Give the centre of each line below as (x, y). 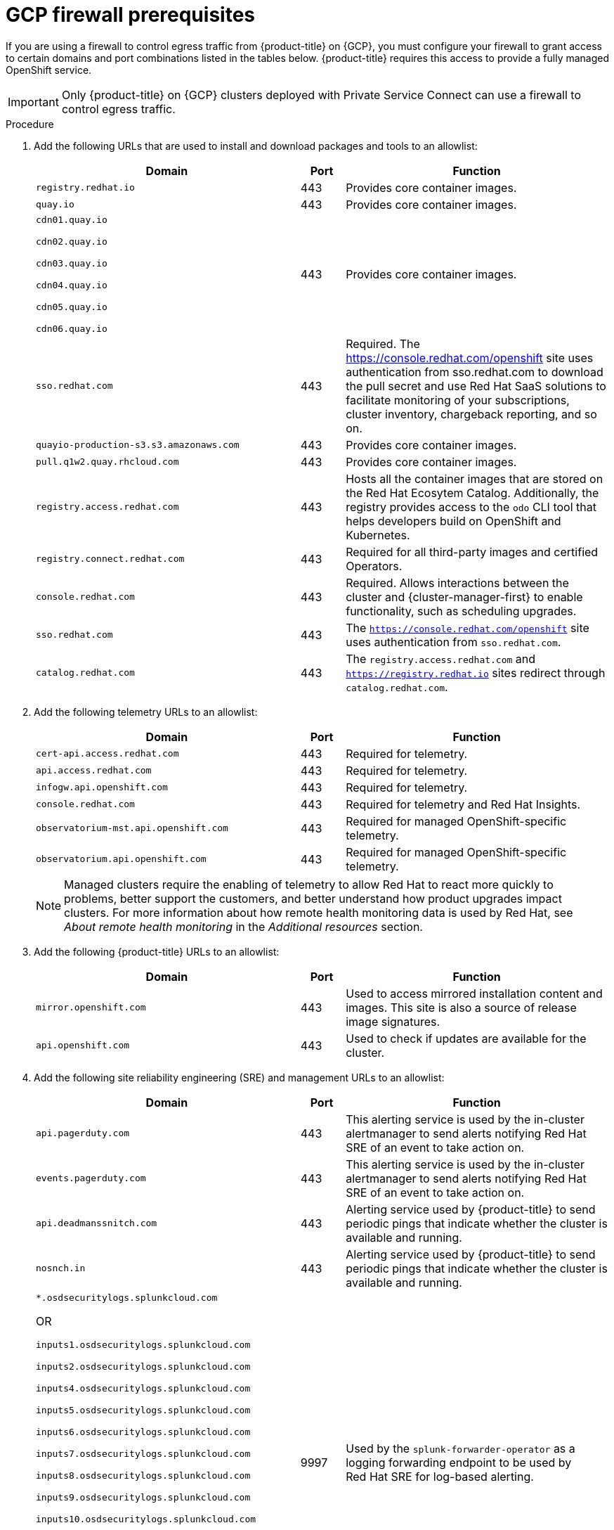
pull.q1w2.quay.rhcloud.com (107, 462)
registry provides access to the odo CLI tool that (471, 507)
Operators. (374, 566)
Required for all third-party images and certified (472, 552)
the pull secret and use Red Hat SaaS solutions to (476, 386)
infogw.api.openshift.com (102, 787)
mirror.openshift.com (91, 1008)
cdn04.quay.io (72, 285)
